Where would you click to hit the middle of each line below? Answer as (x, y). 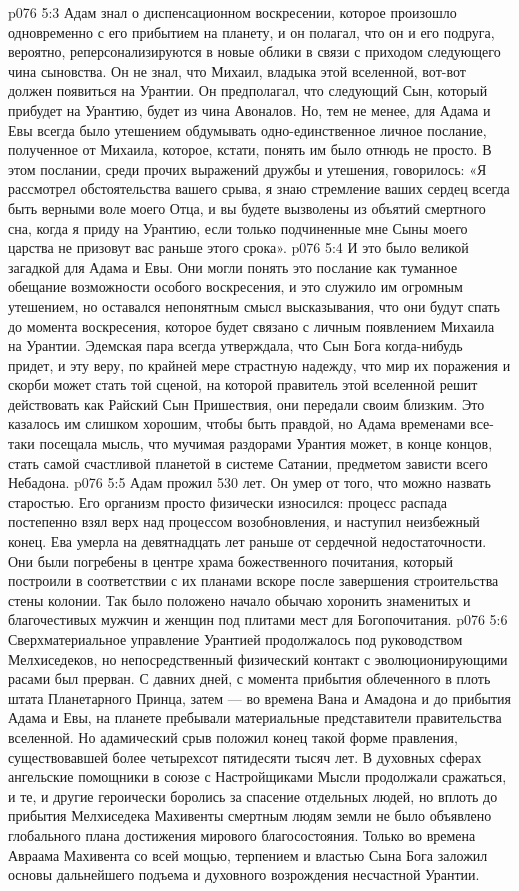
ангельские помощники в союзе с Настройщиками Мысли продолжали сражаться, (257, 776)
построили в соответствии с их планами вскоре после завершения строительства (253, 580)
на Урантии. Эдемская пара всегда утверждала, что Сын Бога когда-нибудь (235, 345)
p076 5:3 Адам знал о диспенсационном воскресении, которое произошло (232, 12)
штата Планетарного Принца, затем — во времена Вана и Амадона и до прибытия (260, 697)
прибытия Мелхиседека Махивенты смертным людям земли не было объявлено (250, 815)
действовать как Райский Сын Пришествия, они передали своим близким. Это (246, 403)
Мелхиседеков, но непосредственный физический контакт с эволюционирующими (258, 658)
